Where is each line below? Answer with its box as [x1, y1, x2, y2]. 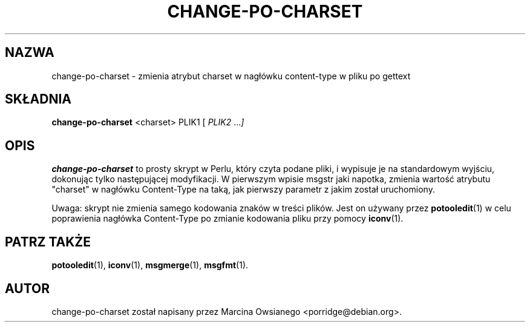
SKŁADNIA [5, 91, 71, 107]
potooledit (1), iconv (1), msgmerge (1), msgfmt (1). [51, 260, 249, 271]
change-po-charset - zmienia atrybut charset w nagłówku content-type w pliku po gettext [51, 70, 411, 81]
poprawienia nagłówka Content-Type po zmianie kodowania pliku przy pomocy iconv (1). [51, 213, 404, 224]
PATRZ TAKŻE [5, 234, 91, 249]
